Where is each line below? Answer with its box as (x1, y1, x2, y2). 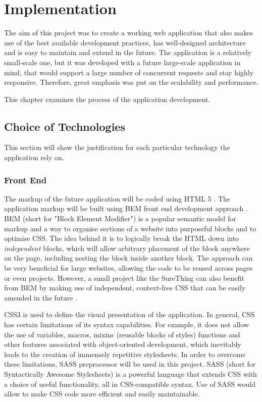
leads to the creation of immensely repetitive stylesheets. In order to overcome (4, 348, 246, 359)
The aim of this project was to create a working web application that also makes (4, 27, 253, 38)
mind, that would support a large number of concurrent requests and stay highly (4, 67, 254, 77)
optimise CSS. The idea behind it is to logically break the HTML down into (4, 233, 239, 243)
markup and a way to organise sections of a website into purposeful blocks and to (4, 223, 256, 233)
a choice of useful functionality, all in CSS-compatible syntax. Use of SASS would (4, 378, 256, 389)
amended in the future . (4, 292, 78, 303)
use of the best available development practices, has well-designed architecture (4, 37, 246, 47)
